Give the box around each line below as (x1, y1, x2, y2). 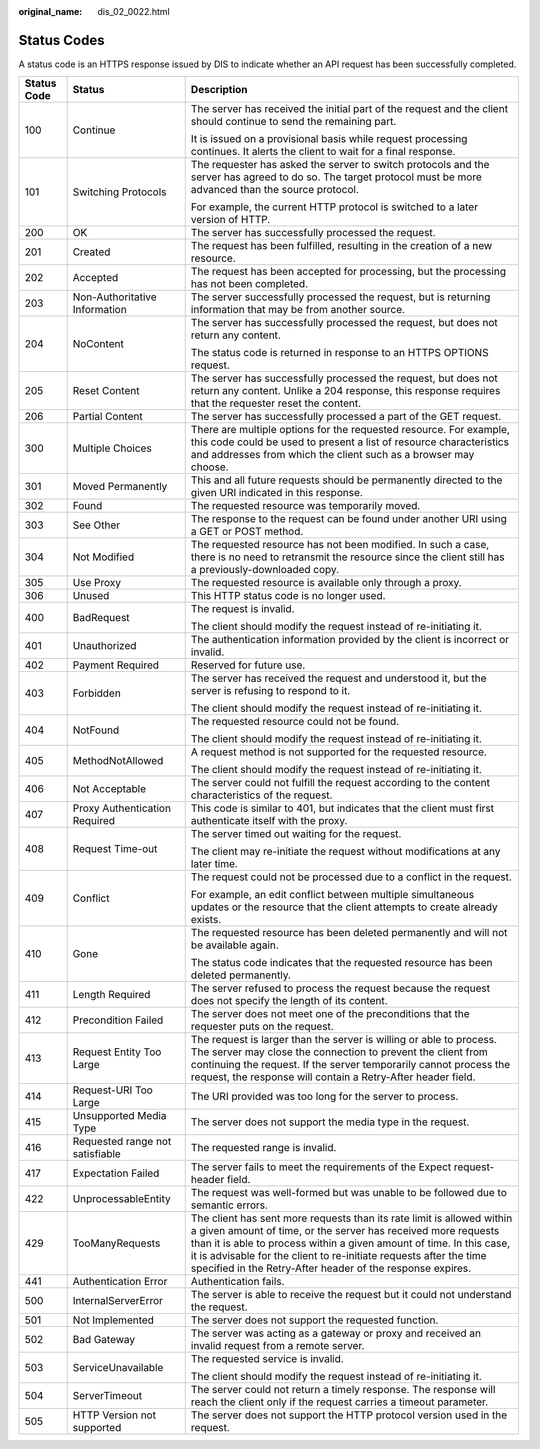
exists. (190, 913, 222, 927)
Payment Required (72, 658, 160, 672)
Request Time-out (72, 842, 158, 856)
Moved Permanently (72, 480, 168, 494)
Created (72, 245, 111, 259)
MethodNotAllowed (72, 754, 164, 768)
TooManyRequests (72, 1236, 161, 1250)
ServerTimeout (72, 1389, 143, 1403)
